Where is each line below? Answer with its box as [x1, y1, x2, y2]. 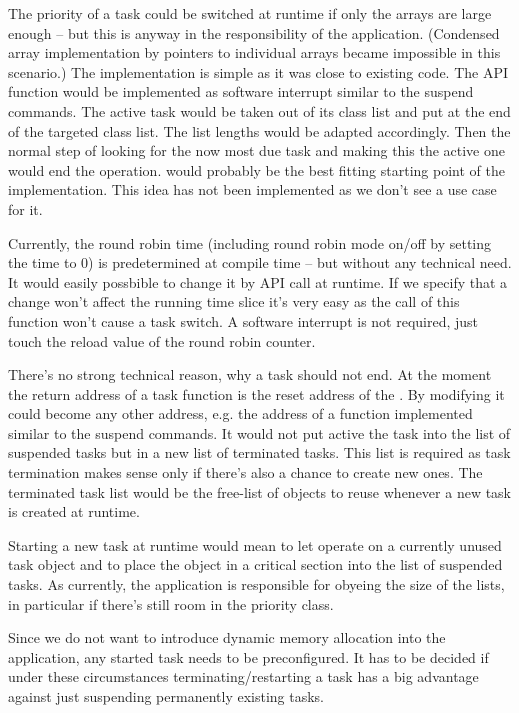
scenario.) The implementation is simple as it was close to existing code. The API [8, 61, 509, 82]
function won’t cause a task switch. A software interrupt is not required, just [8, 310, 479, 331]
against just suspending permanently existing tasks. [8, 686, 324, 706]
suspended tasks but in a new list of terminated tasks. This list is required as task [8, 442, 511, 463]
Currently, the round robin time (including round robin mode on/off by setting [8, 232, 492, 253]
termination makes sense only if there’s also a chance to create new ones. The [8, 462, 483, 483]
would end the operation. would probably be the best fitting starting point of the [8, 159, 505, 180]
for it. [8, 198, 43, 219]
